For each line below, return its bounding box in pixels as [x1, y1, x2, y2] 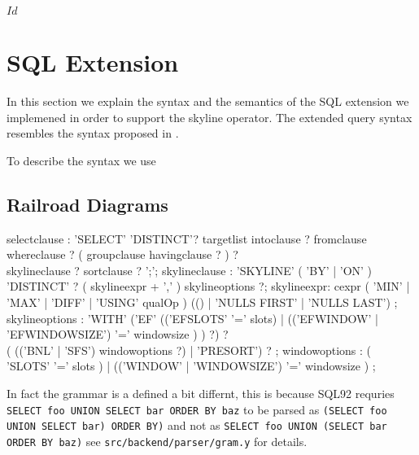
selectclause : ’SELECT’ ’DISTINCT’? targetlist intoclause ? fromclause [7, 230, 367, 247]
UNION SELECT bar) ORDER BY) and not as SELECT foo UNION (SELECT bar [7, 417, 387, 434]
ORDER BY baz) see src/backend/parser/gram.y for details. [7, 432, 308, 449]
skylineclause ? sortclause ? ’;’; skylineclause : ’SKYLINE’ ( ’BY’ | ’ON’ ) [7, 261, 373, 278]
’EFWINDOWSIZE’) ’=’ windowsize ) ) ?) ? [7, 326, 229, 343]
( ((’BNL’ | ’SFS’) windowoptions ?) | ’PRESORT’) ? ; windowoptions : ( [7, 341, 371, 358]
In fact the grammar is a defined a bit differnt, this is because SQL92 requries [7, 385, 395, 402]
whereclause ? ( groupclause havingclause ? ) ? [7, 246, 238, 263]
